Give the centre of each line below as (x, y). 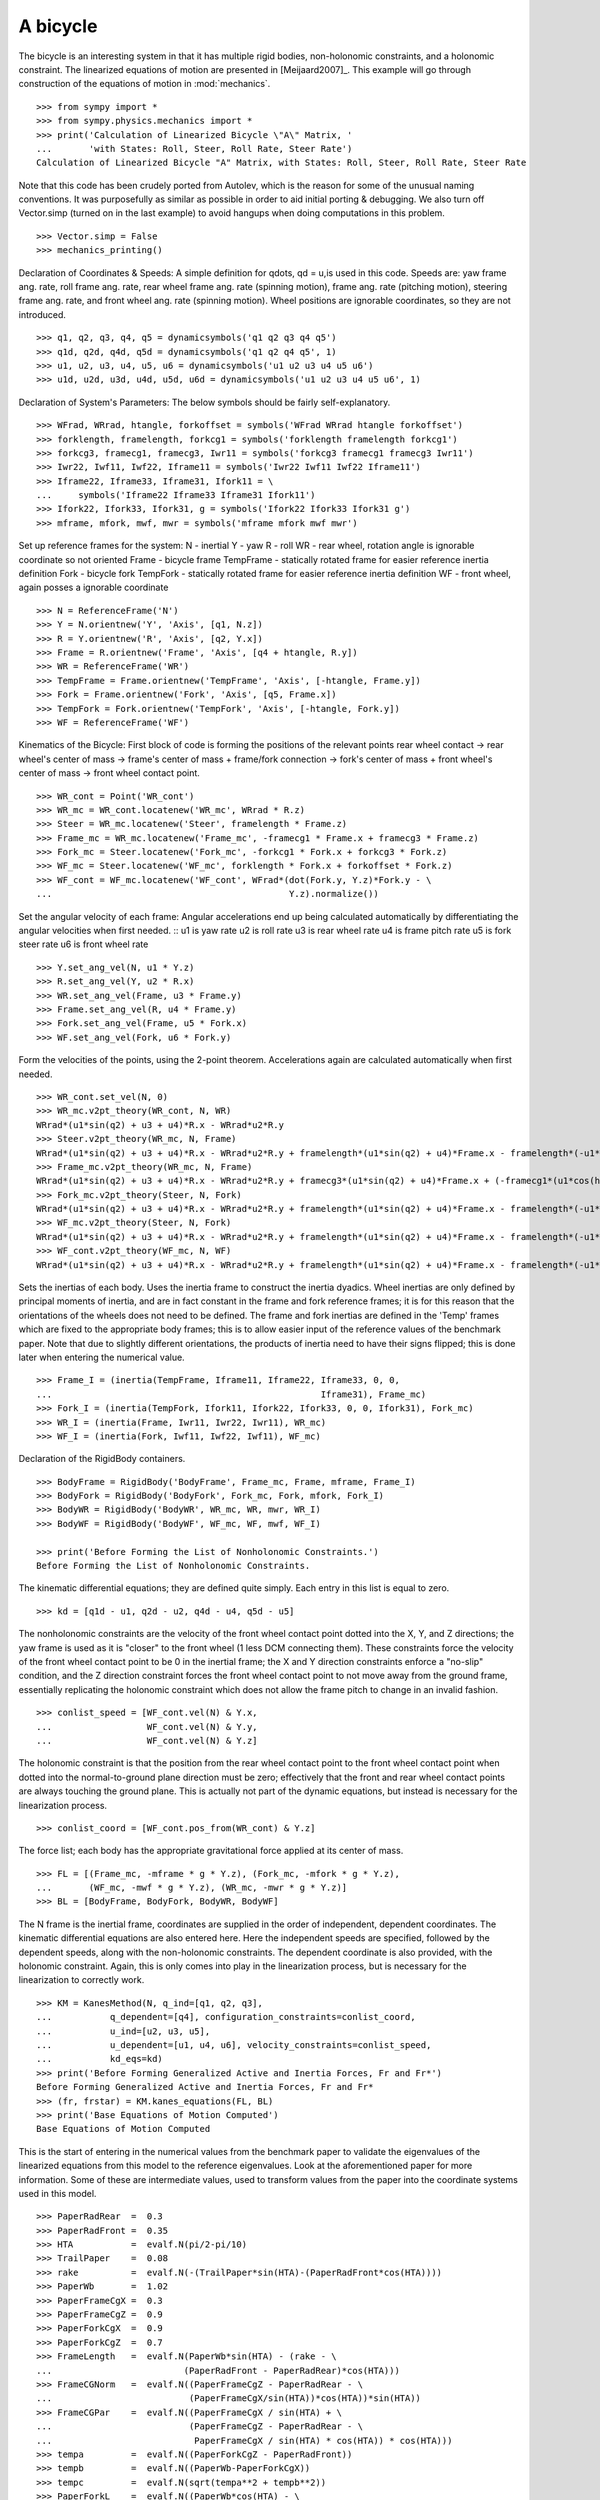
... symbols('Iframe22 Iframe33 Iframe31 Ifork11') (176, 495)
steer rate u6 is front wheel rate (83, 944)
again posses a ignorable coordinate (93, 587)
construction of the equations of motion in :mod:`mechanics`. (144, 84)
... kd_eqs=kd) (100, 2059)
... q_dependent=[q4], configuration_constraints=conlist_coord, (226, 2017)
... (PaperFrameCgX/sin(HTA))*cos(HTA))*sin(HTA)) (229, 2398)
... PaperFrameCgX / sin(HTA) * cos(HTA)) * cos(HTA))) (244, 2440)
